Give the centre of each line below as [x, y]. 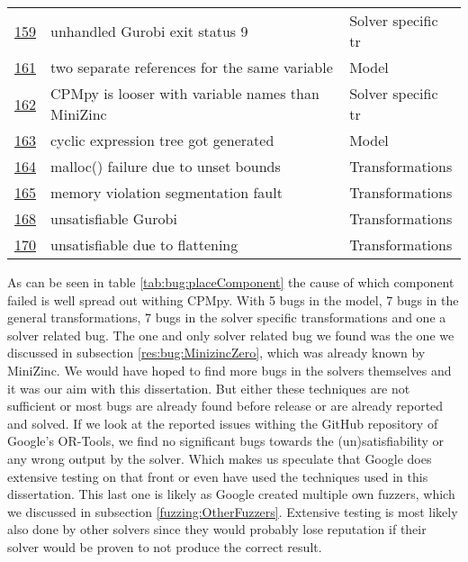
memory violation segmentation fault [166, 192]
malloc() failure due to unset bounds [166, 166]
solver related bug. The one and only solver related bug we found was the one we [231, 335]
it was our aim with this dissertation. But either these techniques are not [209, 388]
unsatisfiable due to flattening [144, 245]
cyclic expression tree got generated [162, 140]
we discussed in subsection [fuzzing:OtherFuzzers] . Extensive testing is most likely [233, 511]
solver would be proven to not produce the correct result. [165, 546]
